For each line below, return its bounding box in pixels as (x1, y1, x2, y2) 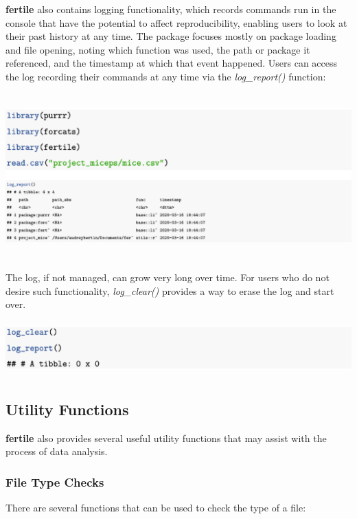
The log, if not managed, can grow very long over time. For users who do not (5, 270, 330, 285)
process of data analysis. (5, 444, 108, 459)
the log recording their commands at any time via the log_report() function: (5, 69, 326, 83)
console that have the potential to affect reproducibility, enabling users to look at (5, 15, 347, 30)
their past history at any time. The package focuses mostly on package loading (5, 29, 336, 43)
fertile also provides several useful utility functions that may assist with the (5, 430, 327, 445)
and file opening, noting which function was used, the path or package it (5, 42, 310, 56)
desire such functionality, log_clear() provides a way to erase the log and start (5, 283, 334, 298)
